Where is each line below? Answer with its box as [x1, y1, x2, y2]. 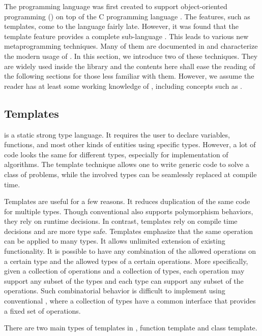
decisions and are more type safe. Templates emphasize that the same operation [4, 225, 253, 236]
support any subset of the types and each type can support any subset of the [4, 275, 244, 286]
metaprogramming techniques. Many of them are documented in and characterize [4, 41, 258, 51]
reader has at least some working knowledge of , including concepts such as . [4, 80, 242, 91]
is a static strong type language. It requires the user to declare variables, [4, 129, 230, 140]
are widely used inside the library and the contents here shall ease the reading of [4, 60, 255, 71]
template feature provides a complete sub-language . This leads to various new [4, 30, 249, 41]
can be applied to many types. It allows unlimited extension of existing [4, 236, 225, 246]
